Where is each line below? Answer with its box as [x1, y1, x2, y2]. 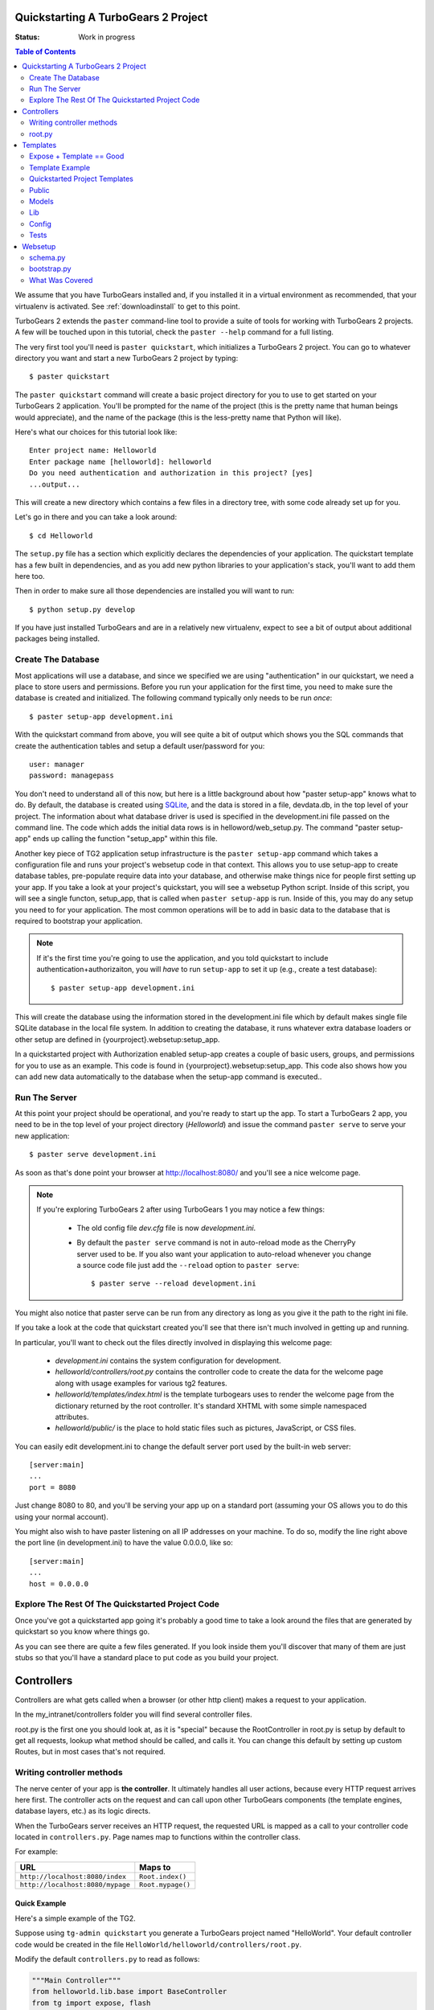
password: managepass [29, 771, 114, 780]
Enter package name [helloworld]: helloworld [29, 457, 212, 466]
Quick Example [14, 1898, 67, 1909]
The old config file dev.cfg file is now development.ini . [76, 1223, 256, 1233]
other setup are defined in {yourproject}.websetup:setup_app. [14, 1034, 220, 1044]
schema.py [29, 252, 66, 262]
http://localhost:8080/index [19, 1872, 127, 1881]
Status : [14, 32, 40, 42]
